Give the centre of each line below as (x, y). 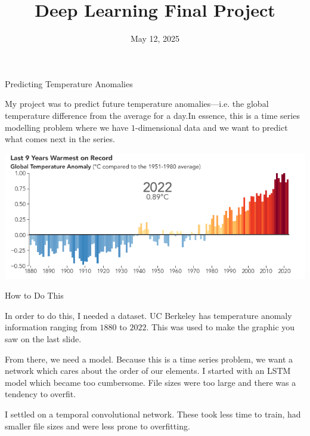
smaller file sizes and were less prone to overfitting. (97, 426)
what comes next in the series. (60, 139)
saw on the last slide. (43, 339)
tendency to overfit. (41, 394)
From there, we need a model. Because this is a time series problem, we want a (149, 359)
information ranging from (51, 327)
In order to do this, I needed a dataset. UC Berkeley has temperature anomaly (148, 315)
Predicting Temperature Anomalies (69, 83)
